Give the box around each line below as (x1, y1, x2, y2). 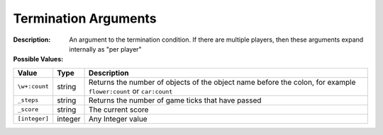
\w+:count (17, 83, 50, 90)
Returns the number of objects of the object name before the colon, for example (89, 77, 356, 87)
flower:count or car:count (89, 86, 173, 95)
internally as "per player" (69, 45, 142, 53)
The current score (89, 105, 149, 115)
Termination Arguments (13, 11, 157, 26)
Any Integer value (89, 114, 148, 124)
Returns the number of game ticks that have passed (89, 95, 262, 105)
